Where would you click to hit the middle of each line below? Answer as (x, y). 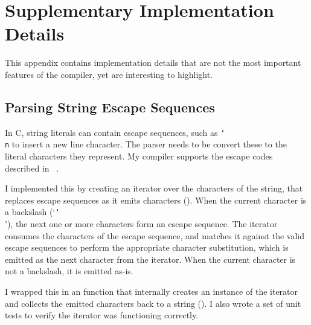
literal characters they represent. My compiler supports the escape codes (139, 156)
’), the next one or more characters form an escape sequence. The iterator (141, 224)
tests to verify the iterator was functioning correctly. (102, 315)
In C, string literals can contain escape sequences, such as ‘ (115, 132)
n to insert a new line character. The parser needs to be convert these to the (146, 144)
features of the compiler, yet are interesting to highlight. (109, 74)
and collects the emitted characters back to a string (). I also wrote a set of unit (153, 303)
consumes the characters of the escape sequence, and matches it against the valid (155, 235)
